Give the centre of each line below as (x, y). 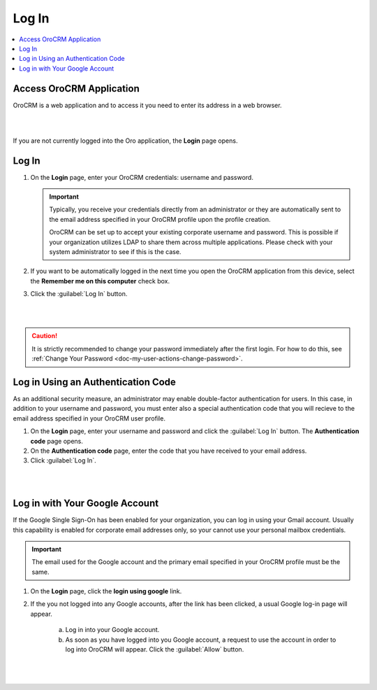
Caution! (45, 336)
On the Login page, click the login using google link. (106, 591)
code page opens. (57, 441)
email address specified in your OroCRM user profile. (89, 418)
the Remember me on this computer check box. (100, 281)
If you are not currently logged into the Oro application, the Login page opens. (125, 141)
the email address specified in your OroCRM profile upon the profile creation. (160, 219)
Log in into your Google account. (112, 630)
